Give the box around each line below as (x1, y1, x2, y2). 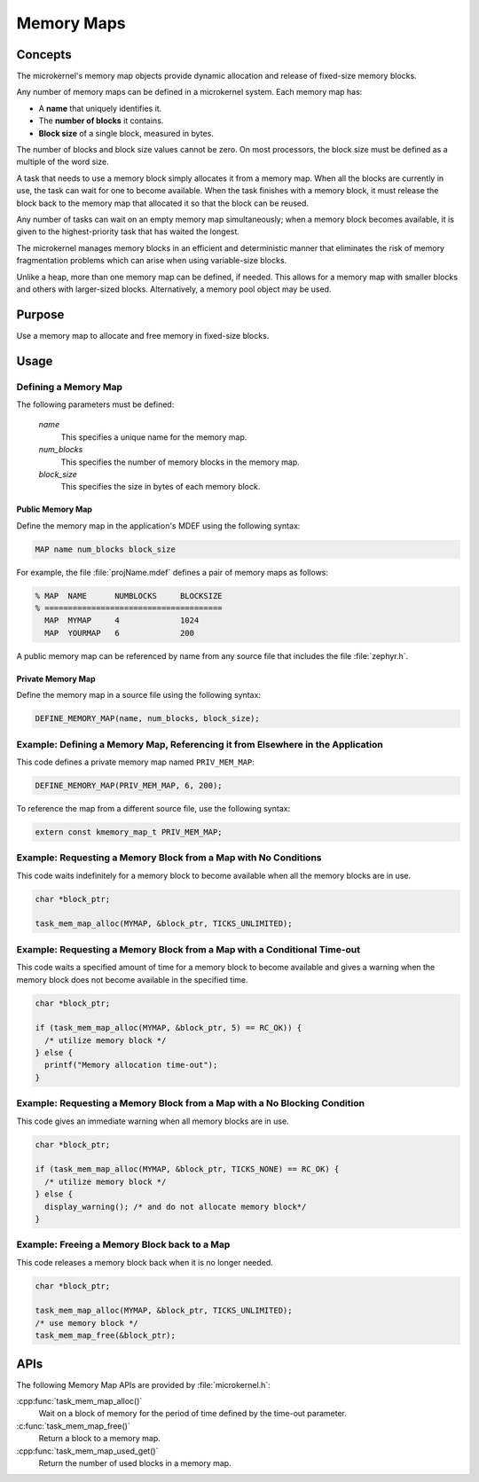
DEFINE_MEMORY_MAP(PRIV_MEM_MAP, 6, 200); (35, 780, 223, 790)
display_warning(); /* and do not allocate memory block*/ (44, 1202, 307, 1211)
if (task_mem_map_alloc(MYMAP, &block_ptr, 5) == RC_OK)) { (35, 1023, 302, 1033)
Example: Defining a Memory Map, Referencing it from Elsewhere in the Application (16, 738, 383, 750)
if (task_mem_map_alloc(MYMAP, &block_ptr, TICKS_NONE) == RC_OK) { (35, 1164, 340, 1174)
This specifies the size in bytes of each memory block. (60, 482, 261, 492)
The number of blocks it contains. (38, 115, 164, 126)
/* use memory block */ (35, 1318, 139, 1328)
